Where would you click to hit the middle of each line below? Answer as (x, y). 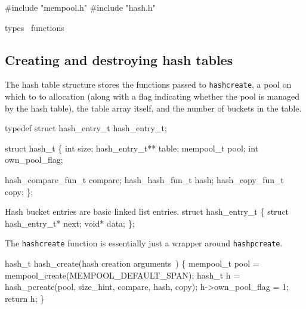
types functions (35, 27)
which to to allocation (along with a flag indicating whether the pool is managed (152, 96)
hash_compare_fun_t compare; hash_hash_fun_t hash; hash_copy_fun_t (144, 180)
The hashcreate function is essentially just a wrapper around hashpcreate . (144, 243)
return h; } (25, 298)
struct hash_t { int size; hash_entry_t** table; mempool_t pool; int (132, 148)
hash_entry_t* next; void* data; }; (70, 223)
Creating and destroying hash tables (119, 59)
